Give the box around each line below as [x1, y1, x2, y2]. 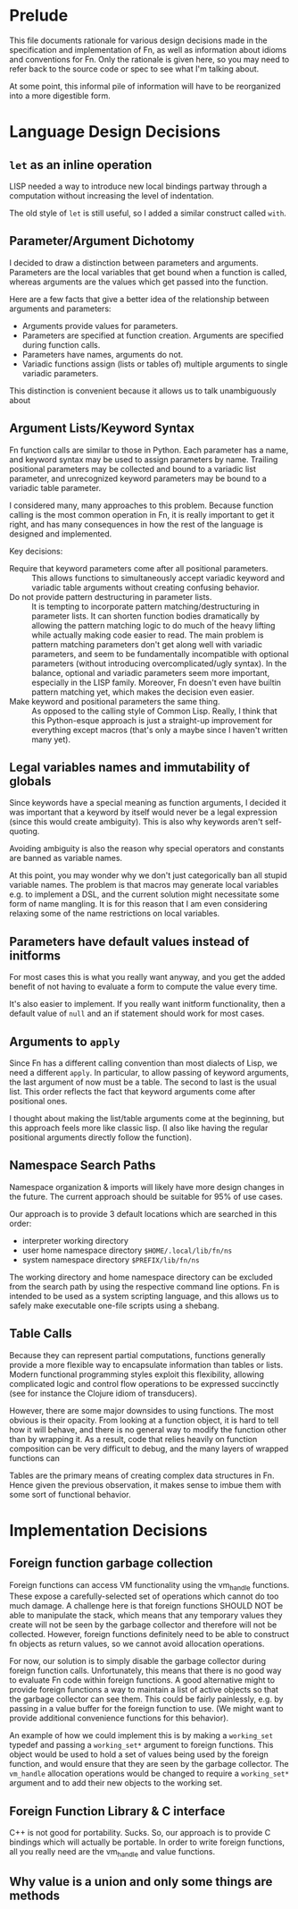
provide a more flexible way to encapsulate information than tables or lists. [9, 1359, 284, 1370]
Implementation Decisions [9, 1520, 208, 1541]
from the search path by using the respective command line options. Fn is [9, 1280, 280, 1292]
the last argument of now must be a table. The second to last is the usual [9, 1077, 277, 1087]
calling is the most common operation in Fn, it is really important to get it [9, 509, 275, 519]
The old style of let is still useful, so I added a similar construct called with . [9, 207, 287, 218]
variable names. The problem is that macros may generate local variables [9, 880, 279, 891]
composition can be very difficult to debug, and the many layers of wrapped [9, 1443, 289, 1454]
